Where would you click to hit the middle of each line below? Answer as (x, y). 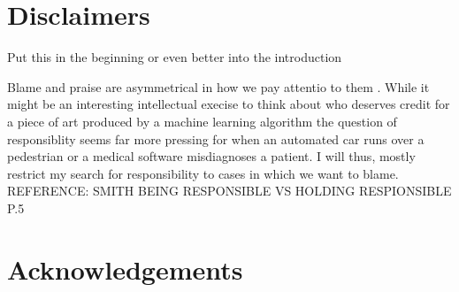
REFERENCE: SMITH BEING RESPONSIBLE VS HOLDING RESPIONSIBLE (229, 191)
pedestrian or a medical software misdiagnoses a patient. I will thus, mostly (211, 156)
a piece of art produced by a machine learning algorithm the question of (202, 121)
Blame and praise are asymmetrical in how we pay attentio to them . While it (218, 86)
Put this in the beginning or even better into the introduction (175, 57)
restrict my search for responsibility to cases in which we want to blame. (203, 173)
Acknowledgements (125, 269)
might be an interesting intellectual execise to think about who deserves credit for (229, 104)
